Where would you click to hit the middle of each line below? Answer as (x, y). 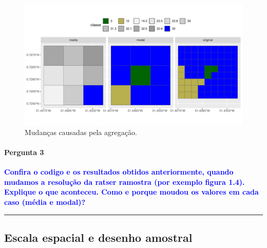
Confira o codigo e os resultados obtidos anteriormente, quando (119, 172)
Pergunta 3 (24, 152)
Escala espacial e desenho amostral (98, 237)
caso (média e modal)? (45, 202)
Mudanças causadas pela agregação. (81, 132)
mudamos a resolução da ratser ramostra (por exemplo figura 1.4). (125, 182)
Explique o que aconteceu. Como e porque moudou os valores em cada (131, 192)
